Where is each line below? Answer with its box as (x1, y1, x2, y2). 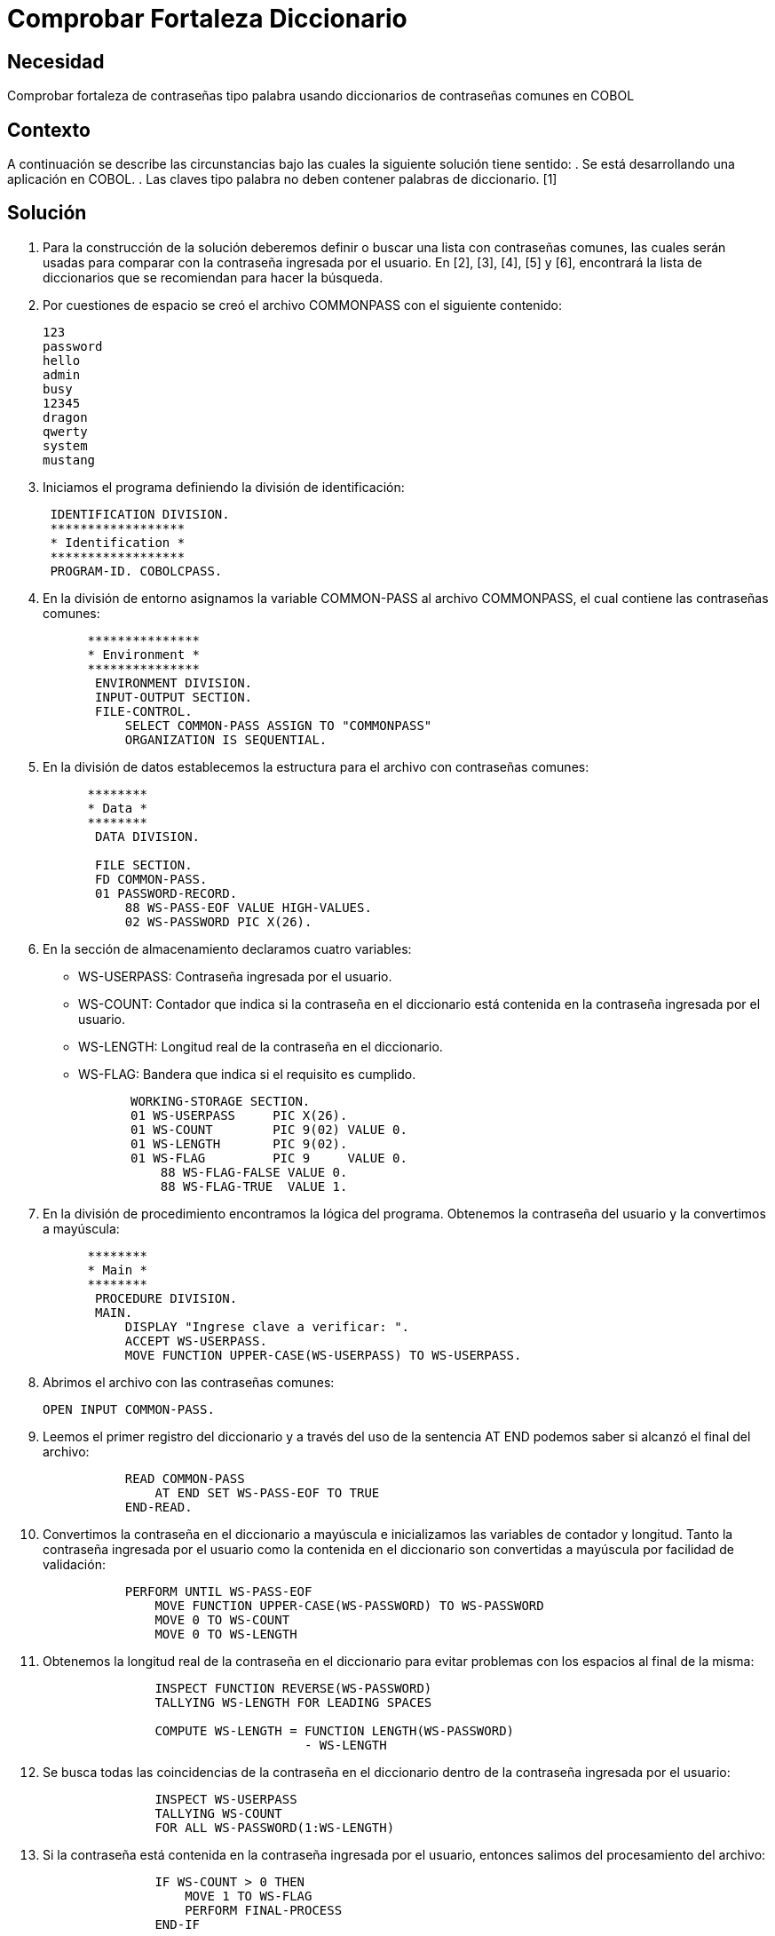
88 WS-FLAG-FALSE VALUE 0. (160, 1164, 348, 1179)
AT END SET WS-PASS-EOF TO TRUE (154, 1485, 380, 1500)
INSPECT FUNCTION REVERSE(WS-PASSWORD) (154, 1680, 432, 1695)
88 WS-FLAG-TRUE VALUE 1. (160, 1178, 348, 1194)
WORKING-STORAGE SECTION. (130, 1093, 311, 1108)
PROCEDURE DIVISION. (95, 1290, 238, 1305)
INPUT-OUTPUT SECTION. (95, 689, 253, 704)
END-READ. (124, 1499, 193, 1514)
